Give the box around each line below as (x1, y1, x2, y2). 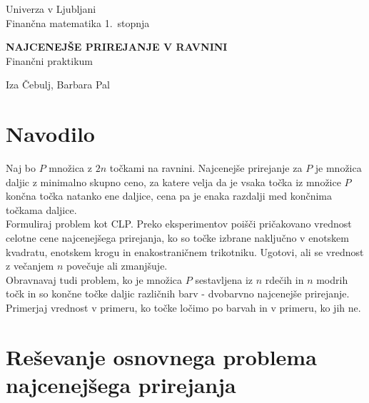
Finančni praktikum (6, 53, 93, 68)
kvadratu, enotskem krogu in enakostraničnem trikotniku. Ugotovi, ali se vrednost (6, 244, 364, 259)
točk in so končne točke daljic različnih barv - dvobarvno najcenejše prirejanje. (6, 286, 350, 301)
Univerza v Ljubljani (6, 1, 96, 16)
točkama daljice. (6, 202, 77, 217)
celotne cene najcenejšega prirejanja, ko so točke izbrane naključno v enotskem (6, 230, 349, 245)
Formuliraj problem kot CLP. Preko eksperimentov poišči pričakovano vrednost (6, 216, 352, 231)
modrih (316, 272, 348, 287)
